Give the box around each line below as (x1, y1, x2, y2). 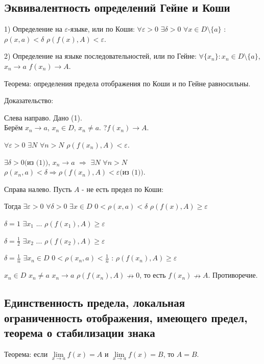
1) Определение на (4, 23, 62, 34)
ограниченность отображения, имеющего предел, (4, 309, 248, 325)
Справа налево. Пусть (4, 183, 72, 194)
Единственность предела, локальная (4, 295, 185, 310)
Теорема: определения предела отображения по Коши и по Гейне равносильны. (4, 78, 251, 88)
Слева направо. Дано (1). (4, 112, 82, 123)
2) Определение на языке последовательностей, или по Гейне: (4, 51, 197, 61)
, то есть (139, 270, 166, 280)
